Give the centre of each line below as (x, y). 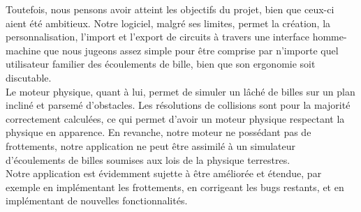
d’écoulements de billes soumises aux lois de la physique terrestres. (148, 159)
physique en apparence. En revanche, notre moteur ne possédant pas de (159, 132)
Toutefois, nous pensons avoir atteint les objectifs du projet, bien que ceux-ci (170, 9)
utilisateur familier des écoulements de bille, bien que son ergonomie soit (161, 64)
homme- (330, 37)
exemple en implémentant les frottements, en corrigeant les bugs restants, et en (175, 187)
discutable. (29, 77)
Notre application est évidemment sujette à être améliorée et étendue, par (164, 173)
